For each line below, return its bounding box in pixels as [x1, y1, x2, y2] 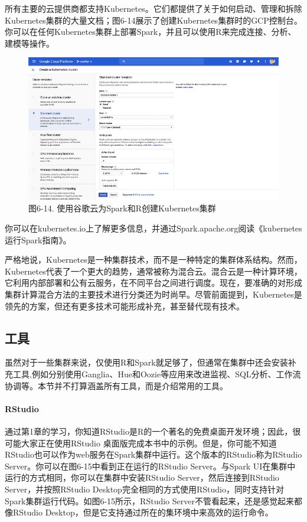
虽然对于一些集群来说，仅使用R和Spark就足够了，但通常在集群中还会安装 [5, 356, 288, 368]
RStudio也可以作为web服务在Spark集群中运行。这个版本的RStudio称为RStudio [5, 448, 302, 461]
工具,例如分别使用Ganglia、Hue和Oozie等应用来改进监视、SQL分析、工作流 [12, 367, 301, 380]
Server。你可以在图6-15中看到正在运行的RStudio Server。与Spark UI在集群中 [5, 459, 296, 472]
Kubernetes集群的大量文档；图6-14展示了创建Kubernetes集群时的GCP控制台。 [5, 14, 302, 26]
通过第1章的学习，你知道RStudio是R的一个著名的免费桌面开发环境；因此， [5, 425, 293, 437]
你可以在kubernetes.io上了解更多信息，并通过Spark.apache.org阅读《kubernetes [5, 222, 302, 234]
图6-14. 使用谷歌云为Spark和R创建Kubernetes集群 [28, 202, 216, 214]
